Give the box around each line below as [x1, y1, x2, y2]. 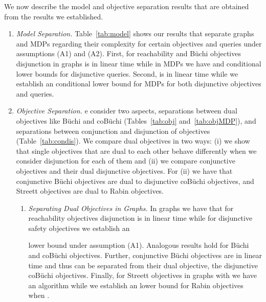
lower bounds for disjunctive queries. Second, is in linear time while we [16, 68, 238, 79]
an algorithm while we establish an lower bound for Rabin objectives [28, 280, 243, 290]
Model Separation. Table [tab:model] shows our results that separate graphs [16, 28, 254, 39]
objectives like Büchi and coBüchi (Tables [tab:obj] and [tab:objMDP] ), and [16, 115, 256, 126]
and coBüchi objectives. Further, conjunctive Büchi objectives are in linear [28, 250, 262, 261]
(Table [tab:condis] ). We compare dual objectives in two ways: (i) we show [16, 135, 250, 146]
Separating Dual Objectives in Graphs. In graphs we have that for [28, 202, 234, 213]
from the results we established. [4, 11, 103, 21]
